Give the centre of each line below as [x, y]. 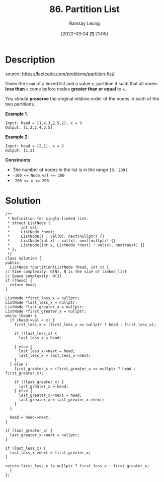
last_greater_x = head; [44, 386]
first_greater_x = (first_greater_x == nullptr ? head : [75, 369]
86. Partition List [85, 9]
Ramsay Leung [85, 23]
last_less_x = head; [40, 338]
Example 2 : [17, 137]
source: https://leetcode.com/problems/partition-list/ [60, 74]
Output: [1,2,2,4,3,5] [29, 127]
